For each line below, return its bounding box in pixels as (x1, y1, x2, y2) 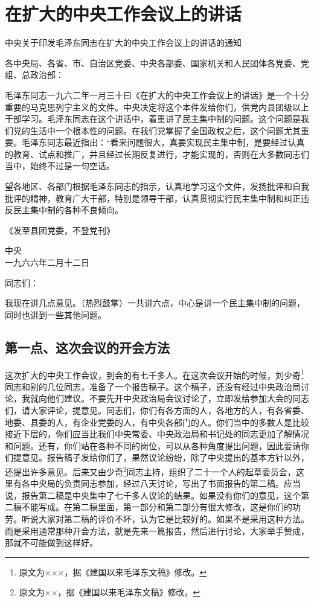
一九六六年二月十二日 (5, 256, 89, 269)
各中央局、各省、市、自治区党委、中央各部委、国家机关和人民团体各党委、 (5, 56, 301, 69)
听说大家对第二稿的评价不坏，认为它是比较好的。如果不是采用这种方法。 (21, 513, 309, 525)
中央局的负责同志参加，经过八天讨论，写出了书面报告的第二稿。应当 (30, 477, 301, 490)
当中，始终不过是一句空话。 (5, 159, 115, 172)
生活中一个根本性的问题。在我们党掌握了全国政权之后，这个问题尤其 (30, 124, 301, 136)
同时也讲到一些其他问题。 (5, 308, 106, 321)
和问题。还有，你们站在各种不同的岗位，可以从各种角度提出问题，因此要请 (5, 439, 301, 452)
